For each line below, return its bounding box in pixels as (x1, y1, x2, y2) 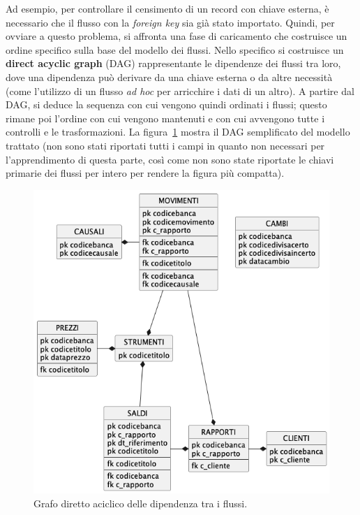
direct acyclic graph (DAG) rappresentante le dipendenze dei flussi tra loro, (6, 56, 341, 71)
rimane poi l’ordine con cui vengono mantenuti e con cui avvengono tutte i (6, 110, 325, 125)
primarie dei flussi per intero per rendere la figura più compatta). (6, 166, 285, 180)
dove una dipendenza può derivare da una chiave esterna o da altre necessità (6, 69, 333, 84)
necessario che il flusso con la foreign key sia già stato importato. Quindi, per (6, 15, 335, 29)
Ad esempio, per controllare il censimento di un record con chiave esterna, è (6, 1, 329, 15)
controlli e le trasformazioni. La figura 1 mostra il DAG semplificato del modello (6, 124, 350, 139)
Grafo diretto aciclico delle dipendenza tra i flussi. (33, 495, 248, 510)
